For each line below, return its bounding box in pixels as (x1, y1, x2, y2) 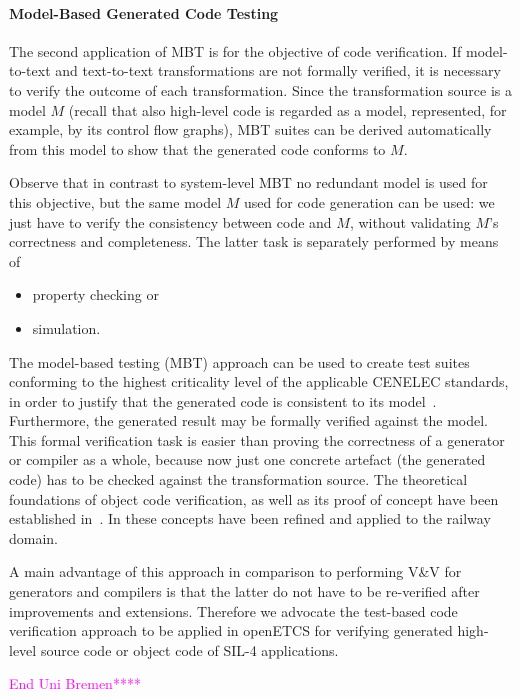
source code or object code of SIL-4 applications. (40, 639, 339, 660)
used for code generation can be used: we (244, 191, 495, 212)
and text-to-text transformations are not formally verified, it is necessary (55, 60, 501, 81)
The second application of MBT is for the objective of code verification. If (9, 40, 462, 61)
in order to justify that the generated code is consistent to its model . (9, 390, 437, 411)
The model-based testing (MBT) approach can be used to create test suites (9, 351, 470, 372)
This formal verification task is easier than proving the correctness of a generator (9, 429, 505, 450)
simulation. (32, 317, 101, 338)
